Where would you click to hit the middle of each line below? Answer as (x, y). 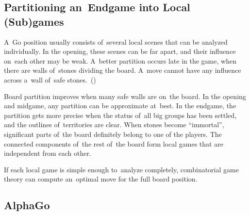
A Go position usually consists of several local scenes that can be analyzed (116, 41)
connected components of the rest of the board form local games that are (114, 143)
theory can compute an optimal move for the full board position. (101, 179)
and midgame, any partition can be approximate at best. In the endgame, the (120, 106)
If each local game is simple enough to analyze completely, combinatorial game (121, 169)
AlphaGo (27, 205)
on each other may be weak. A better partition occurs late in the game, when (120, 60)
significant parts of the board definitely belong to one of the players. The (113, 134)
